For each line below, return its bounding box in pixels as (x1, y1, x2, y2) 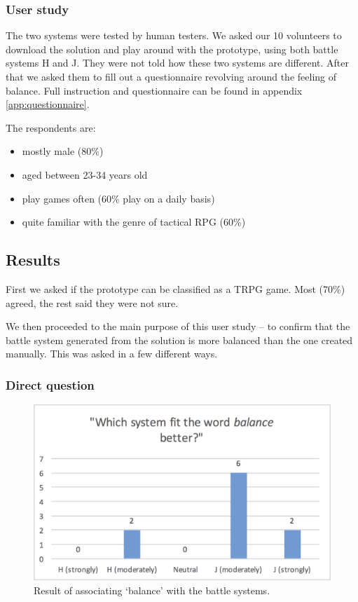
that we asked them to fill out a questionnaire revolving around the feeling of (6, 69, 337, 83)
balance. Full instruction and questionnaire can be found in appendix (6, 83, 303, 97)
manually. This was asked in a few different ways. (6, 346, 218, 361)
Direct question (6, 376, 95, 393)
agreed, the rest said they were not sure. (6, 295, 179, 310)
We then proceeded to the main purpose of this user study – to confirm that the (6, 319, 350, 334)
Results (6, 249, 60, 271)
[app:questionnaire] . (6, 97, 90, 111)
